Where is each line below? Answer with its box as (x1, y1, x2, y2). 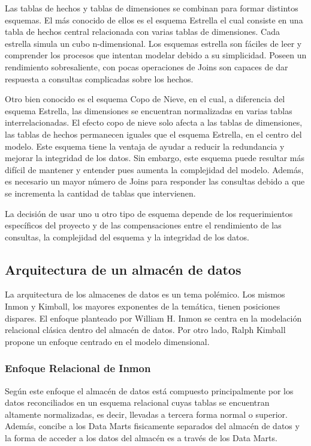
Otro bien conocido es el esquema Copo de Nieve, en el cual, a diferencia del (5, 93, 285, 105)
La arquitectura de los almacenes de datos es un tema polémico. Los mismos (5, 288, 285, 301)
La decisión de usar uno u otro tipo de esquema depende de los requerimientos (5, 207, 293, 219)
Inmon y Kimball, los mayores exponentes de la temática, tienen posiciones (5, 300, 280, 313)
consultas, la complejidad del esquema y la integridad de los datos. (5, 230, 249, 243)
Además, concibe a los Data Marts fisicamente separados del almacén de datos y (5, 420, 300, 432)
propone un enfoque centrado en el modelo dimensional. (5, 335, 210, 347)
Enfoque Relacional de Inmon (5, 361, 151, 376)
